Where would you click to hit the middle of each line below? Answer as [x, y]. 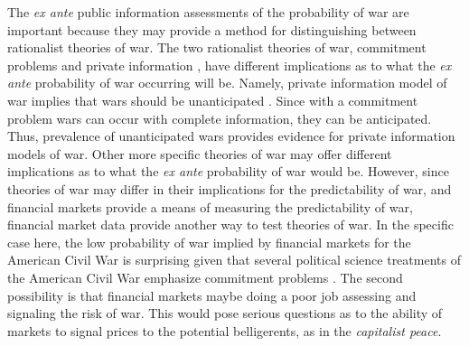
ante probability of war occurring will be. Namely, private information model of [227, 83]
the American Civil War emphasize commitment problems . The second [205, 277]
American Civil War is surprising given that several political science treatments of [234, 260]
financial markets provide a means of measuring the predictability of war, [210, 206]
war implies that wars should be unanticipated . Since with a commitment [213, 100]
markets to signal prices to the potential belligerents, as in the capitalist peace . [225, 330]
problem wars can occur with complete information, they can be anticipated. [220, 118]
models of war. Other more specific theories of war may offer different [200, 153]
